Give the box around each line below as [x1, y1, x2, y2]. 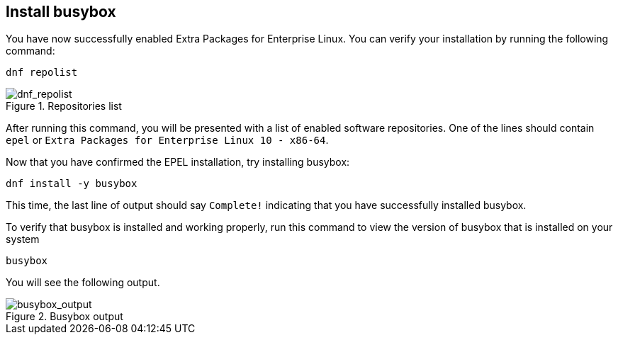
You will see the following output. [6, 276, 160, 289]
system [6, 233, 40, 246]
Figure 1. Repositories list [6, 100, 122, 113]
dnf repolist [6, 67, 78, 79]
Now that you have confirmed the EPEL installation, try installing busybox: [6, 156, 350, 169]
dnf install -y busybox [6, 178, 137, 190]
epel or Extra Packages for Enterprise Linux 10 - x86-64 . [6, 134, 329, 147]
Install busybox [6, 3, 116, 21]
